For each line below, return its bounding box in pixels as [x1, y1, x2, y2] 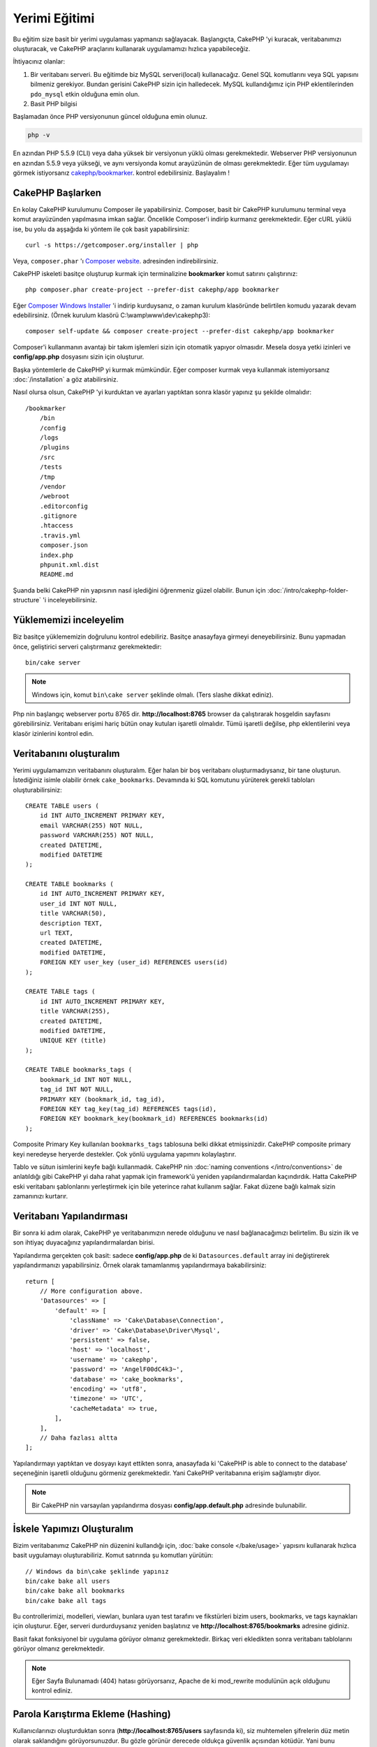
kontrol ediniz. [31, 1686, 73, 1695]
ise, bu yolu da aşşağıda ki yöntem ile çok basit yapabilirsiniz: [13, 224, 190, 233]
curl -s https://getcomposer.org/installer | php [25, 241, 199, 249]
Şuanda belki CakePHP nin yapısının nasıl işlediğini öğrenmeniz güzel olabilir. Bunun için [13, 586, 267, 594]
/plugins [39, 444, 70, 451]
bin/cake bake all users [25, 1576, 110, 1585]
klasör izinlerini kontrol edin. [13, 729, 94, 737]
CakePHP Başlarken [13, 187, 101, 198]
